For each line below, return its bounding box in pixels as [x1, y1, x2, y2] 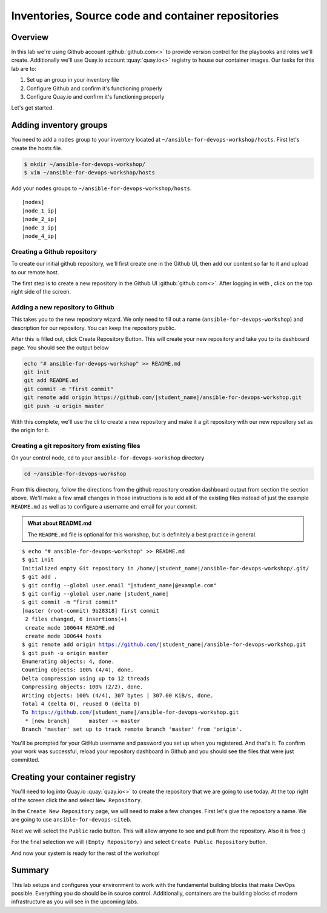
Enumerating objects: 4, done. [22, 658, 115, 665]
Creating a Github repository [11, 247, 97, 255]
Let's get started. [11, 104, 54, 111]
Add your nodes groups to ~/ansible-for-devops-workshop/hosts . [11, 185, 192, 192]
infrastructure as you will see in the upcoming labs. [11, 898, 139, 905]
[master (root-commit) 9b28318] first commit [22, 607, 160, 614]
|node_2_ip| [22, 216, 58, 223]
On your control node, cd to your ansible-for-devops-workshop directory [11, 454, 205, 461]
